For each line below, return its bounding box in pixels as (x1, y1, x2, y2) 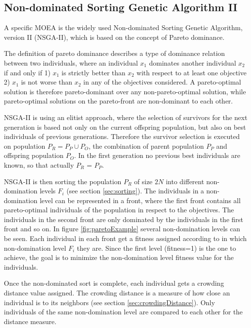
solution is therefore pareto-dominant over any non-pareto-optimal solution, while (4, 86, 246, 96)
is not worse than (21, 77, 73, 87)
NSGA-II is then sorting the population (4, 176, 122, 186)
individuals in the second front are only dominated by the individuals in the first (4, 214, 244, 224)
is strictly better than (62, 67, 125, 77)
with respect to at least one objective (136, 67, 247, 77)
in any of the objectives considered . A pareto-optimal (83, 77, 241, 87)
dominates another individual (149, 57, 236, 68)
